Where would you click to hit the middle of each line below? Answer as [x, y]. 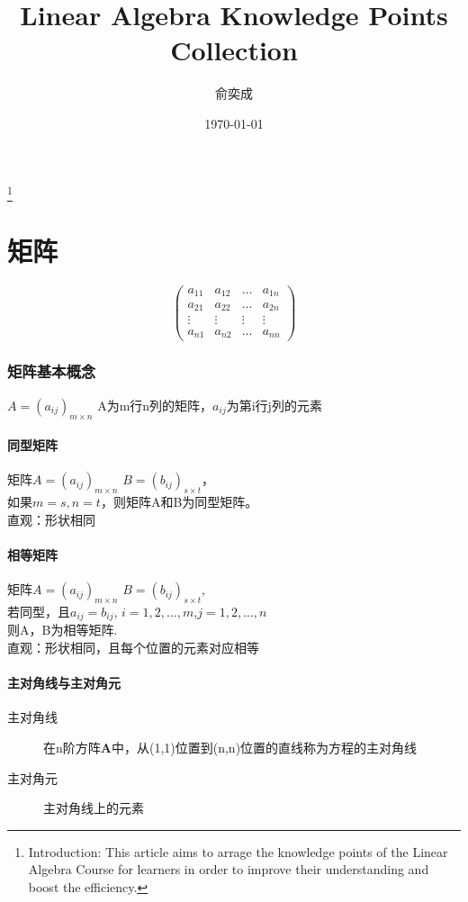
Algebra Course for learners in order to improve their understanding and [229, 869]
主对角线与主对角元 [64, 683]
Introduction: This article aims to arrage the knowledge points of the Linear [238, 851]
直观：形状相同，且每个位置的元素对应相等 [133, 647]
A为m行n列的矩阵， [155, 405]
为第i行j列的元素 [274, 405]
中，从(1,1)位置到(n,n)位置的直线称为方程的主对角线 [264, 747]
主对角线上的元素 [94, 808]
